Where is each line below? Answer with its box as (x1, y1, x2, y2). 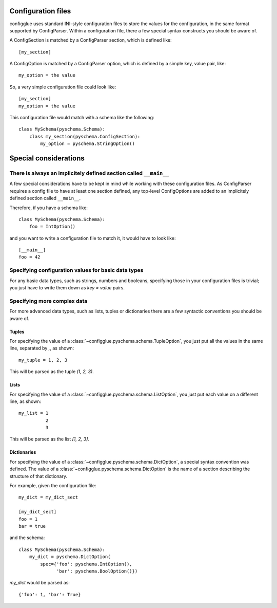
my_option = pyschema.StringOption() (40, 141, 135, 146)
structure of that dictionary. (9, 473, 68, 479)
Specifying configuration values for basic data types (9, 267, 144, 274)
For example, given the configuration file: (9, 483, 96, 489)
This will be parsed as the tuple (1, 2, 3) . (9, 369, 94, 375)
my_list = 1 (18, 410, 49, 416)
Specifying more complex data (9, 297, 88, 304)
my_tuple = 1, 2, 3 (18, 357, 68, 363)
